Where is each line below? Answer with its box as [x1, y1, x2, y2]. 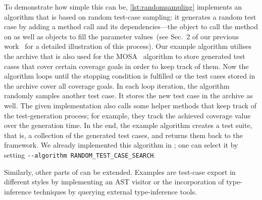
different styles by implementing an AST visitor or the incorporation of [4, 176, 224, 187]
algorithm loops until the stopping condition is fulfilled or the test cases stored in [4, 71, 255, 81]
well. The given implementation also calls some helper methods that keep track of [4, 100, 257, 110]
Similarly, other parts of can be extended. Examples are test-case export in [4, 166, 236, 177]
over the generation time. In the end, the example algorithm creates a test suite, [4, 120, 252, 130]
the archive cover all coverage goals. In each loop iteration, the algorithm [4, 80, 230, 91]
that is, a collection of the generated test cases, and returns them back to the [4, 129, 243, 140]
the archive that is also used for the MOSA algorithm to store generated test [4, 50, 245, 61]
